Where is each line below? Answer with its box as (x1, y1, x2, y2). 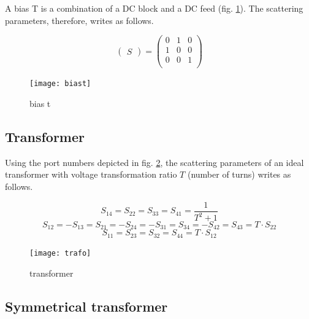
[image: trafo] (29, 248, 91, 258)
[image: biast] (29, 79, 91, 89)
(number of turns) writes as (187, 168, 291, 181)
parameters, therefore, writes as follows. (5, 14, 154, 26)
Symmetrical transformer (5, 296, 168, 315)
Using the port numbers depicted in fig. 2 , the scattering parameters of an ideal (5, 156, 304, 168)
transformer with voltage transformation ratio (5, 168, 177, 181)
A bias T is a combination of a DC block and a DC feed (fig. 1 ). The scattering (5, 2, 303, 14)
